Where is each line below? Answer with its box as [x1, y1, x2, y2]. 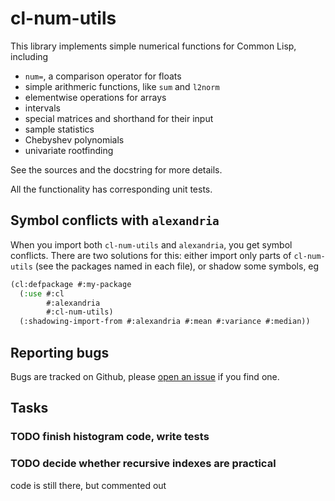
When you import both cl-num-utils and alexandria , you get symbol [10, 238, 293, 251]
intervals [24, 102, 61, 114]
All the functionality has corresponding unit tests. [10, 183, 213, 195]
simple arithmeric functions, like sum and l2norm [24, 80, 220, 92]
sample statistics [24, 123, 95, 135]
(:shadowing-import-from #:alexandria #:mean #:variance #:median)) [19, 317, 311, 327]
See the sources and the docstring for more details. [10, 163, 223, 176]
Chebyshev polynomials [24, 133, 125, 146]
